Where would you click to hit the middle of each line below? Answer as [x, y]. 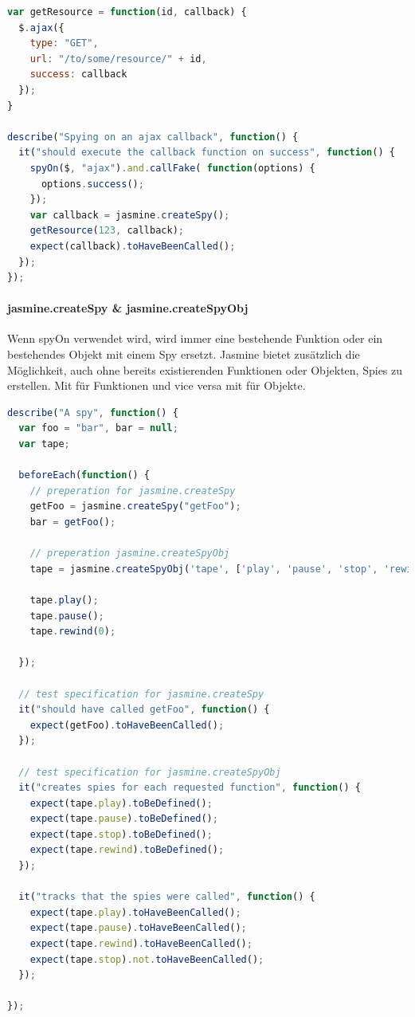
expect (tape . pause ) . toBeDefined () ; [124, 819]
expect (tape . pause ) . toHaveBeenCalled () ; [138, 928]
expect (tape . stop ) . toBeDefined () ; [121, 834]
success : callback [78, 75]
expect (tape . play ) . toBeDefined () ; [121, 803]
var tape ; [44, 444]
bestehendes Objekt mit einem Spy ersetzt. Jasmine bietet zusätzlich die [184, 354]
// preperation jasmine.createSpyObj [130, 554]
